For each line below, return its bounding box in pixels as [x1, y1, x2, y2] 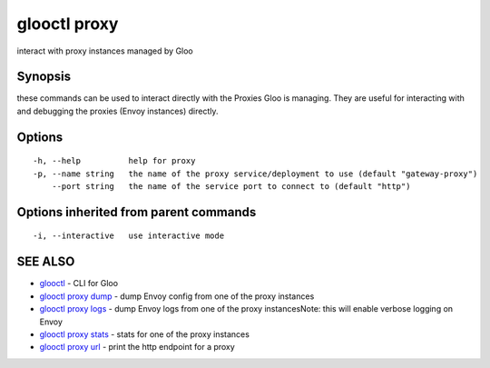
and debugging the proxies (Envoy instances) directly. [16, 105, 219, 116]
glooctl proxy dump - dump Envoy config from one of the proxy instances [39, 291, 315, 302]
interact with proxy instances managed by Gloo [16, 45, 194, 56]
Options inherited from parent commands [16, 204, 257, 220]
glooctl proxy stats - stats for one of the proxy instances [39, 328, 250, 340]
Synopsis [16, 69, 72, 85]
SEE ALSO [16, 254, 75, 270]
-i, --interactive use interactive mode [33, 231, 225, 241]
